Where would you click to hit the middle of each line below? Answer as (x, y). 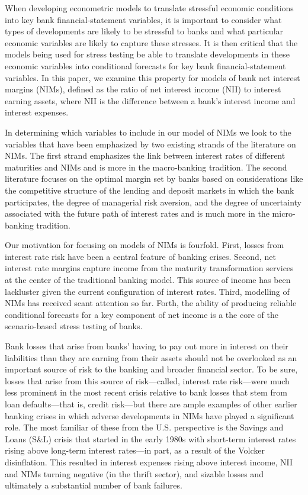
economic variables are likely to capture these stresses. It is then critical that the (151, 42)
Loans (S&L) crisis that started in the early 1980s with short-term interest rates (150, 438)
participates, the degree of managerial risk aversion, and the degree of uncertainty (153, 202)
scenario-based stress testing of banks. (74, 326)
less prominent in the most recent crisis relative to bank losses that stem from (146, 392)
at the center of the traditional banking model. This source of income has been (148, 280)
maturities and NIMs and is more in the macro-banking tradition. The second (146, 167)
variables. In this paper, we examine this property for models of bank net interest (153, 77)
